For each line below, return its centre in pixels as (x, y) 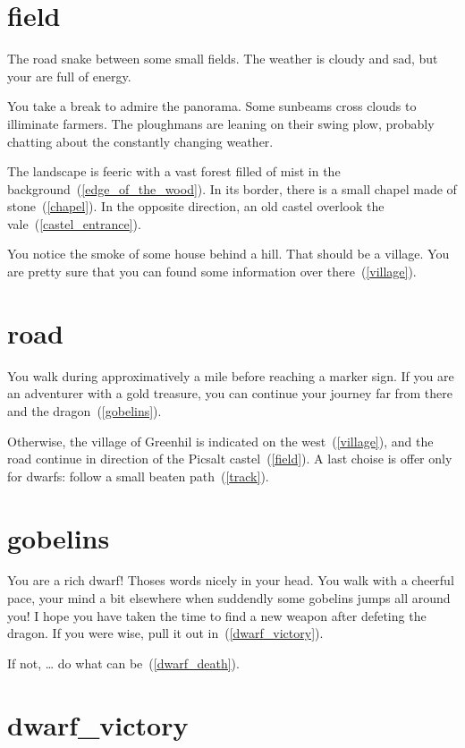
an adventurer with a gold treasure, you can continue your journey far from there (230, 393)
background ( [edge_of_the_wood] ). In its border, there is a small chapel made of (232, 188)
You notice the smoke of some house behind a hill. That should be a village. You (228, 254)
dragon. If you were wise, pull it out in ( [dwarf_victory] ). (165, 633)
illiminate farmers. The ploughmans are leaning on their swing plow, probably (221, 123)
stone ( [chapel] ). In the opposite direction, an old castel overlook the (196, 206)
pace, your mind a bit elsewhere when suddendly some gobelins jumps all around (229, 598)
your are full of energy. (69, 76)
